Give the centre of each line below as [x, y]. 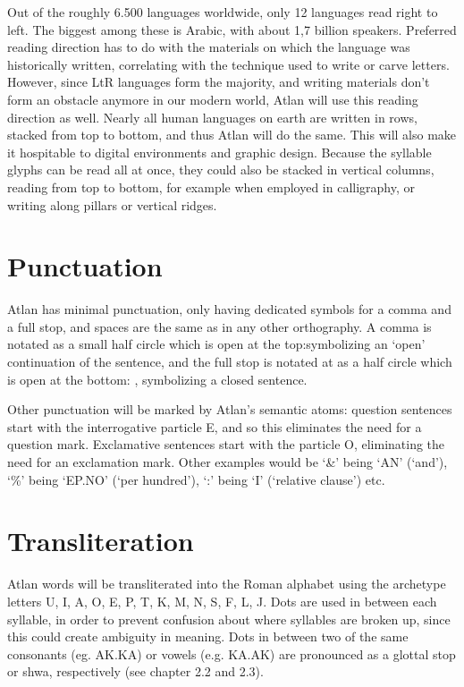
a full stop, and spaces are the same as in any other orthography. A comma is [219, 326]
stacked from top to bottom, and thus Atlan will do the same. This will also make [232, 135]
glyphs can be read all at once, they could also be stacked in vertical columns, [221, 170]
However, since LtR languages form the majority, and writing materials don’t [219, 82]
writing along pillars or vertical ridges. [112, 204]
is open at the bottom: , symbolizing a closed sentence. [157, 379]
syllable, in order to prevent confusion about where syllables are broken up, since [229, 619]
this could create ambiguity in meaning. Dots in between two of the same [208, 636]
